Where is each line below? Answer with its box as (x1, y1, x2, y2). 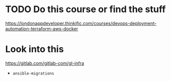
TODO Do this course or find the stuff (5, 4, 166, 15)
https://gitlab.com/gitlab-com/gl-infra (5, 60, 84, 66)
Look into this (5, 44, 64, 55)
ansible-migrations (12, 71, 55, 76)
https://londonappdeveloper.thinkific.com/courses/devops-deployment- (5, 20, 157, 26)
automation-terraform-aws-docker (5, 25, 78, 31)
